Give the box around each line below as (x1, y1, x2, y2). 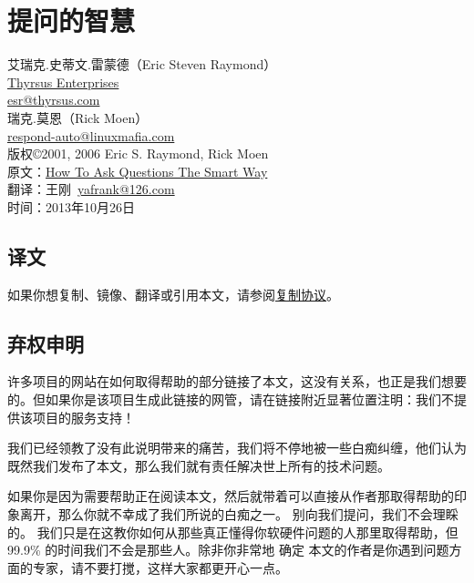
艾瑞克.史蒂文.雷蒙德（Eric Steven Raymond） (7, 55, 277, 74)
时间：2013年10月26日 (7, 197, 135, 216)
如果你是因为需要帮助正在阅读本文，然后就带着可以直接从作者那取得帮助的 (7, 486, 454, 506)
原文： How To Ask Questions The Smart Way (7, 161, 268, 180)
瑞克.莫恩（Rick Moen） (7, 107, 149, 127)
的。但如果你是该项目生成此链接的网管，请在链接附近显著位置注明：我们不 (7, 390, 454, 409)
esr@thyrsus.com (7, 90, 100, 109)
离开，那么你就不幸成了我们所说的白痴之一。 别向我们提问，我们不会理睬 (19, 505, 459, 524)
